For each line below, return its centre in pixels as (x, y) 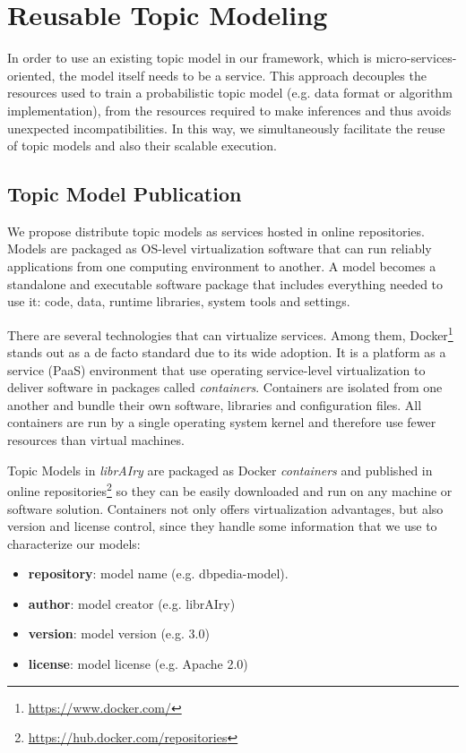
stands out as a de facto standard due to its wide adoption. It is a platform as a (227, 352)
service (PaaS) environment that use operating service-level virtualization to (216, 369)
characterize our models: (74, 543)
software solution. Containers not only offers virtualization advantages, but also (225, 508)
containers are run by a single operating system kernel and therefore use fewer (222, 422)
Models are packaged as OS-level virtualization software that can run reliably (220, 248)
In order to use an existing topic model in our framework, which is (190, 58)
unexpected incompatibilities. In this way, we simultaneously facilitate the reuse (226, 128)
